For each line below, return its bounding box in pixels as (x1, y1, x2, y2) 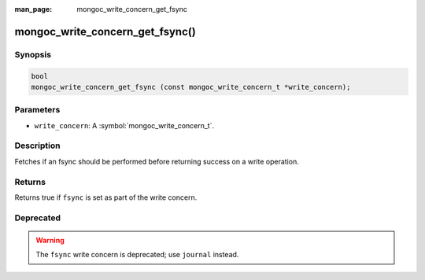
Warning (35, 235, 65, 245)
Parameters (14, 105, 61, 116)
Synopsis (14, 49, 51, 60)
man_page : (14, 5, 53, 13)
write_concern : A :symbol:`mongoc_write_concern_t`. (34, 120, 215, 130)
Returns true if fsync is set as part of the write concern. (14, 193, 198, 202)
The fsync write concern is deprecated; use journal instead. (35, 250, 239, 260)
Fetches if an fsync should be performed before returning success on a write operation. (14, 157, 299, 166)
